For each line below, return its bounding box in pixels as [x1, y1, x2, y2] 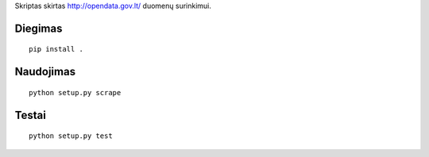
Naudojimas [14, 65, 75, 78]
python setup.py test [29, 132, 113, 140]
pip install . [29, 44, 83, 54]
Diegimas [14, 21, 63, 35]
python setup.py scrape [29, 88, 122, 97]
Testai [14, 108, 47, 122]
